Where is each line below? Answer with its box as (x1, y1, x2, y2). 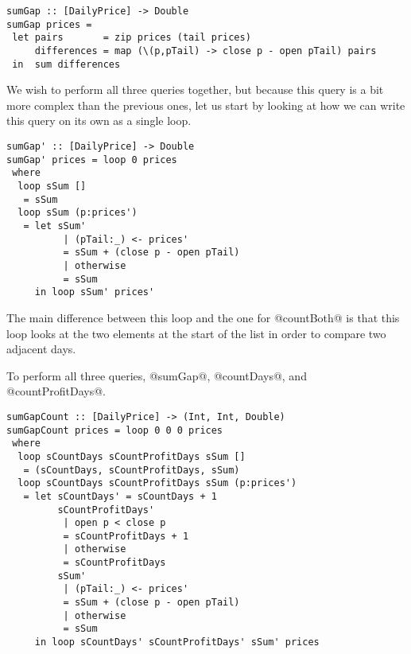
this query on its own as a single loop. (6, 112, 192, 129)
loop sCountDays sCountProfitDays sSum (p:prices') (17, 477, 297, 489)
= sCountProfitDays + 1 (63, 530, 189, 542)
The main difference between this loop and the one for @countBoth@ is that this (6, 309, 400, 325)
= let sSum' (23, 220, 87, 232)
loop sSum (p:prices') (17, 207, 138, 219)
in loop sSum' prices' (34, 286, 155, 298)
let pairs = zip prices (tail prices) (12, 32, 251, 44)
